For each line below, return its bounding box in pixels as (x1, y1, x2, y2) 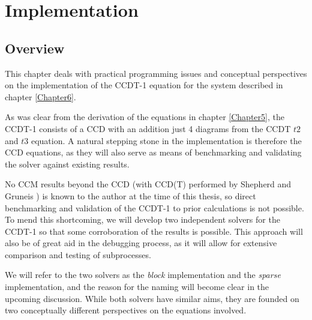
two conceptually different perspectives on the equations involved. (5, 304, 247, 316)
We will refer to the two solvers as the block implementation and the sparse (5, 268, 281, 281)
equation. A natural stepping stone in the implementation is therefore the (31, 134, 302, 146)
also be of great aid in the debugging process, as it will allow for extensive (5, 237, 277, 249)
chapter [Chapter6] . (5, 90, 76, 103)
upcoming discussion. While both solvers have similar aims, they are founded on (5, 292, 299, 304)
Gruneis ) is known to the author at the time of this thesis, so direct (5, 189, 256, 202)
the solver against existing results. (5, 157, 130, 170)
